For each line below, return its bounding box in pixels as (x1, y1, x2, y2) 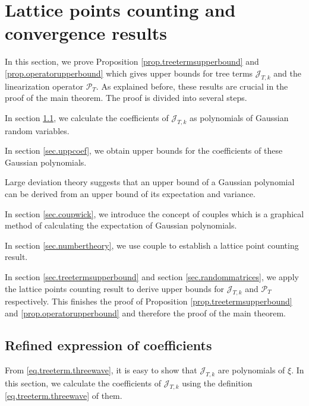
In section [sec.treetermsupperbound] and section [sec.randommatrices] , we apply (5, 271, 299, 283)
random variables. (5, 124, 70, 137)
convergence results (5, 21, 167, 45)
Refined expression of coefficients (5, 336, 212, 354)
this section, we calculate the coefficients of (5, 376, 162, 389)
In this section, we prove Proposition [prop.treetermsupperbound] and (5, 55, 259, 68)
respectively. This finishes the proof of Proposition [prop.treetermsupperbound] (5, 295, 292, 307)
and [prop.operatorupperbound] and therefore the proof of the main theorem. (5, 307, 286, 319)
